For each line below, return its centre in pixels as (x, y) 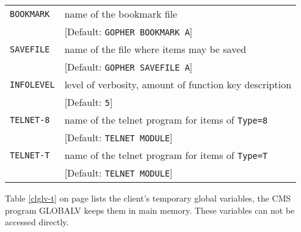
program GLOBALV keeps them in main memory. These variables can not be (150, 210)
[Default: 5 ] (89, 102)
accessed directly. (37, 222)
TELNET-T (30, 155)
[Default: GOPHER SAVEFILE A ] (129, 67)
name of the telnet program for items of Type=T (166, 155)
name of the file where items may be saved (155, 49)
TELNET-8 (30, 120)
